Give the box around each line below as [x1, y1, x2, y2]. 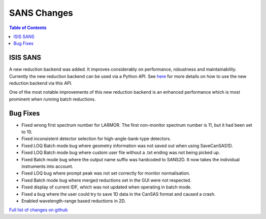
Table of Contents [9, 25, 47, 31]
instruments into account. [21, 163, 73, 170]
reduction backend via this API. [9, 80, 72, 86]
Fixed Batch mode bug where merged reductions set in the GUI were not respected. [21, 177, 192, 183]
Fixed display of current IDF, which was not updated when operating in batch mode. [21, 184, 192, 190]
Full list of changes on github [9, 207, 68, 213]
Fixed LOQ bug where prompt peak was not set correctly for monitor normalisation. [21, 170, 191, 176]
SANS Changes [9, 7, 73, 18]
